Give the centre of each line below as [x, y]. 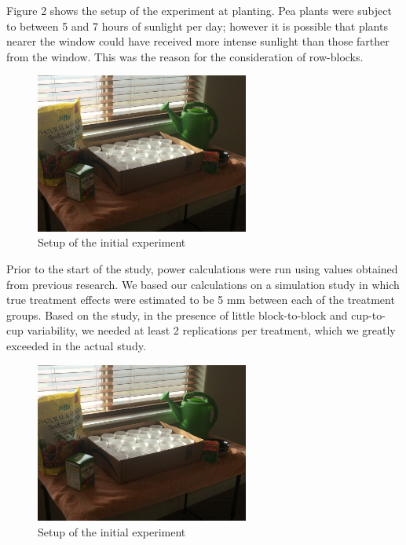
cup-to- [368, 315]
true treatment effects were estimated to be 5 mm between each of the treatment [201, 300]
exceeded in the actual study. [76, 345]
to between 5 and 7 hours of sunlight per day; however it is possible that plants [197, 26]
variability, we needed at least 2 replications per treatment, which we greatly [211, 330]
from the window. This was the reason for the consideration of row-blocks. [185, 56]
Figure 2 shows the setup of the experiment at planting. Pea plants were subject [199, 10]
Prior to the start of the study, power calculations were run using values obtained [202, 268]
